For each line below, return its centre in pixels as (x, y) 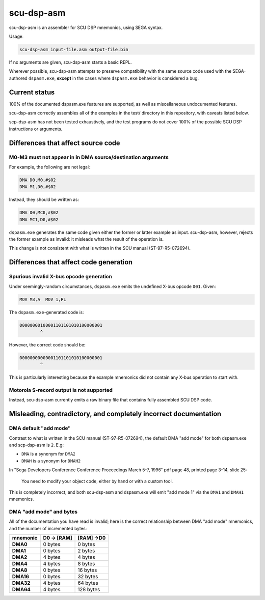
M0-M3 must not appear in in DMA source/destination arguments (89, 157)
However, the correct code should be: (47, 344)
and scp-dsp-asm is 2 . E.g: (36, 445)
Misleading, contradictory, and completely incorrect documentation (115, 414)
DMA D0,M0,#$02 (38, 180)
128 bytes (89, 590)
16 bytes (87, 570)
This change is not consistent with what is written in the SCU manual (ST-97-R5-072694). (100, 248)
